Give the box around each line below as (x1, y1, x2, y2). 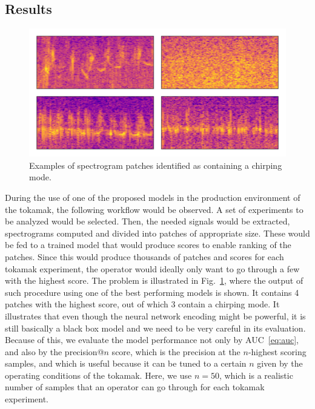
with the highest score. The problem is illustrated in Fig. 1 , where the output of (5, 274, 303, 287)
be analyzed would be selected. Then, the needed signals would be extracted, (5, 215, 290, 227)
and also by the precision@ (5, 345, 104, 358)
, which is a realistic (219, 368, 293, 381)
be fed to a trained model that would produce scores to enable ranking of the (5, 238, 291, 251)
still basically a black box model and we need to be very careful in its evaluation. (5, 321, 306, 334)
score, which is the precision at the (111, 345, 240, 358)
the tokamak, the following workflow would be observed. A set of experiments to (5, 203, 303, 215)
